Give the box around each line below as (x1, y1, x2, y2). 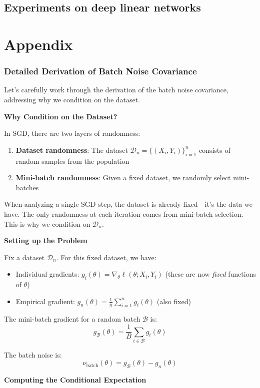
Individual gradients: (15, 269, 79, 279)
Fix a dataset (4, 252, 45, 262)
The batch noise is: (4, 349, 62, 360)
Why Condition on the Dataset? (4, 111, 117, 121)
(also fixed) (156, 296, 191, 306)
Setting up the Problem (4, 235, 87, 246)
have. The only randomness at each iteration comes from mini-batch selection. (4, 208, 243, 219)
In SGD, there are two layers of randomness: (4, 128, 140, 138)
